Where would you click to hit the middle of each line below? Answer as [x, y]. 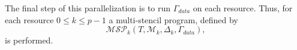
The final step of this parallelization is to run [88, 8]
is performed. [29, 40]
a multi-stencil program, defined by [173, 19]
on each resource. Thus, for [243, 8]
